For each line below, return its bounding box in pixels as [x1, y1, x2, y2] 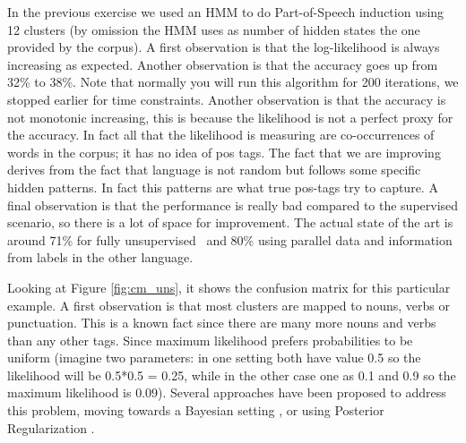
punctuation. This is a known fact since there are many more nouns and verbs [7, 313, 436, 332]
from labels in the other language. [7, 248, 194, 267]
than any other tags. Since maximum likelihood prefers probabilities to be [7, 330, 413, 349]
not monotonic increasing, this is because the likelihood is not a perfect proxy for [7, 107, 453, 126]
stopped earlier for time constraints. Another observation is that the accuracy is [7, 89, 446, 108]
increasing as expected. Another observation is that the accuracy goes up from [7, 55, 438, 73]
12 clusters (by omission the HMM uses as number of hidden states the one [7, 20, 420, 38]
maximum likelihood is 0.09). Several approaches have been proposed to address [7, 383, 446, 402]
